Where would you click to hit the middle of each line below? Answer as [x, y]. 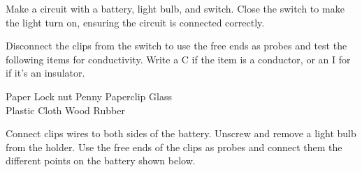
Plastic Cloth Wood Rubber [65, 110]
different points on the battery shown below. [101, 161]
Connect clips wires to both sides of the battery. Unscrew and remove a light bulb [181, 133]
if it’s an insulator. [45, 73]
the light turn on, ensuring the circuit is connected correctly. [135, 22]
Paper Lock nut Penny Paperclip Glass [89, 96]
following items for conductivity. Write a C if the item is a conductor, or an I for [178, 59]
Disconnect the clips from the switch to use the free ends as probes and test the [176, 46]
